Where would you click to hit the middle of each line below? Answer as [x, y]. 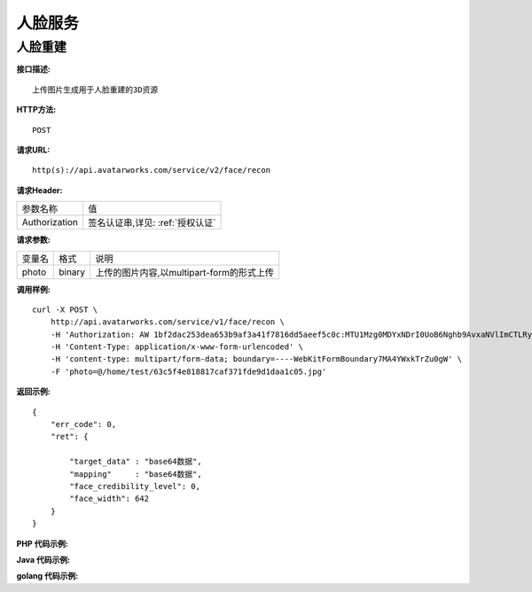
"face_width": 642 [110, 499]
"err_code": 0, [83, 425]
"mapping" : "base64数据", [136, 474]
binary [72, 272]
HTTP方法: [36, 110]
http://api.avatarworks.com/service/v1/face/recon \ [168, 322]
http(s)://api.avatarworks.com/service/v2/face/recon [151, 170]
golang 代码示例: [47, 576]
